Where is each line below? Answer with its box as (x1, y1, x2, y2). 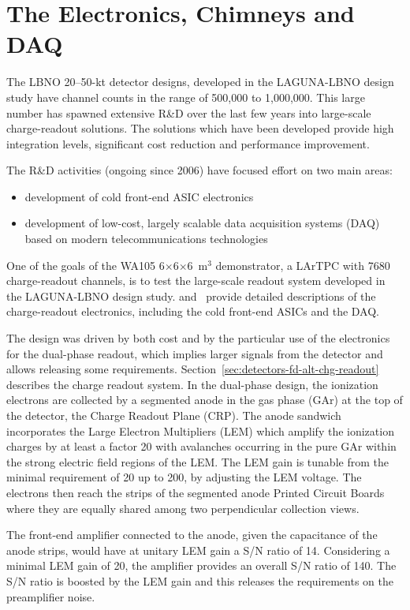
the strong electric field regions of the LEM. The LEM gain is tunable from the (6, 453, 389, 470)
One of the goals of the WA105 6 (6, 256, 165, 273)
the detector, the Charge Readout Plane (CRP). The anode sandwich (6, 407, 341, 423)
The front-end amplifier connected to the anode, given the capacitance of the (6, 526, 378, 543)
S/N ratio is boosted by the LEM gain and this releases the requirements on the (6, 572, 393, 589)
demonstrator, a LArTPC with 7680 (215, 256, 390, 273)
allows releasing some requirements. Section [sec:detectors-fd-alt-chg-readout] (6, 361, 379, 377)
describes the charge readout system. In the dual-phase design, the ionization (6, 376, 378, 392)
